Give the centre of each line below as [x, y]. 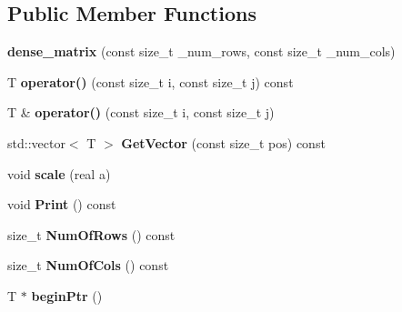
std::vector [36, 142]
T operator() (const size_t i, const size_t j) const [151, 81]
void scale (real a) [59, 173]
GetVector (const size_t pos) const [223, 142]
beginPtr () [67, 295]
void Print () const [62, 204]
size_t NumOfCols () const [88, 265]
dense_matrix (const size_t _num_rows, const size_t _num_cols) [201, 51]
